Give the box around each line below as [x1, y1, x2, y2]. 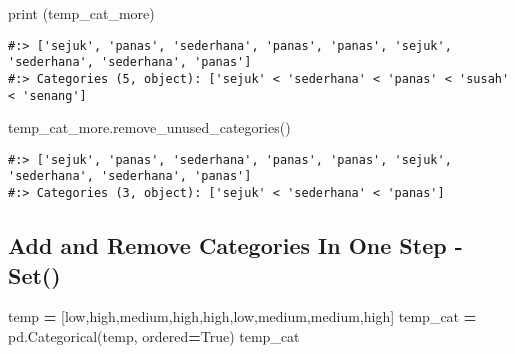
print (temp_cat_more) [8, 3, 155, 23]
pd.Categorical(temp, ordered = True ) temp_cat [8, 325, 300, 346]
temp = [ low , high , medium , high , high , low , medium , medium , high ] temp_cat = [8, 306, 477, 327]
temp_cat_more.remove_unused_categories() [8, 117, 291, 138]
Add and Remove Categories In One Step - [8, 230, 463, 261]
